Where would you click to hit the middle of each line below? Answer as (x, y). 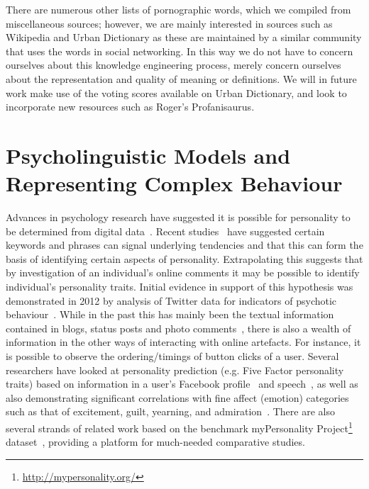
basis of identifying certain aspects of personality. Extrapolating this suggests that (184, 258)
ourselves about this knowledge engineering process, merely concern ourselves (174, 65)
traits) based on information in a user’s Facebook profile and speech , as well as (182, 384)
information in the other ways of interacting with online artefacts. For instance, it (183, 342)
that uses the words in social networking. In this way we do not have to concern (180, 51)
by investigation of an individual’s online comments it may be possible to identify (183, 272)
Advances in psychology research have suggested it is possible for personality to (178, 217)
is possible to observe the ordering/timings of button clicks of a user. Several (172, 356)
